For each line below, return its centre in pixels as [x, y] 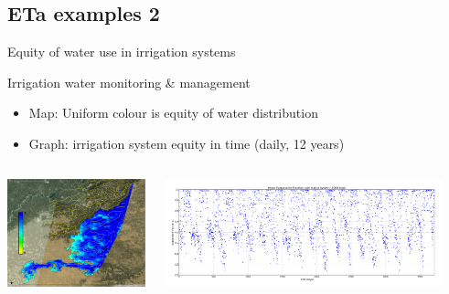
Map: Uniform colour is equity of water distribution [173, 113]
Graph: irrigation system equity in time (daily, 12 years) [187, 143]
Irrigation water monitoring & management [129, 82]
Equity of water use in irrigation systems [122, 52]
